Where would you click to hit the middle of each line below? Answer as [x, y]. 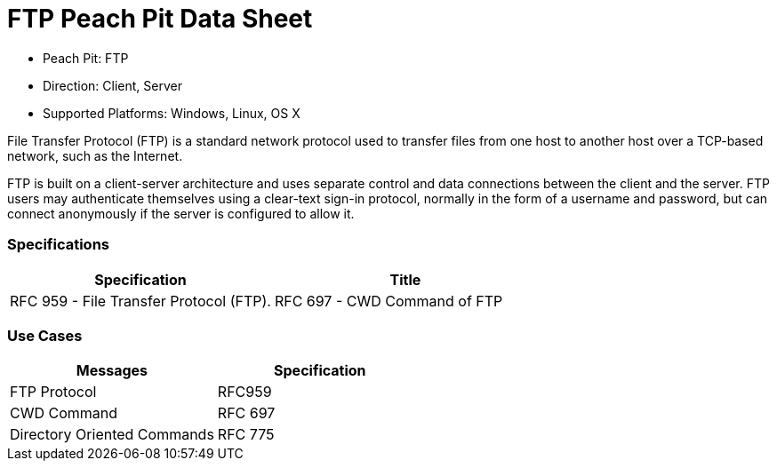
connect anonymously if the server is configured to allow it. [181, 213]
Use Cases [45, 335]
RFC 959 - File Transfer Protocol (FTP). [140, 301]
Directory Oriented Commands [112, 435]
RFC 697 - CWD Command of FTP [388, 301]
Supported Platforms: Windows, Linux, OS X [172, 113]
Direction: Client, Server [112, 85]
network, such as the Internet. [95, 155]
